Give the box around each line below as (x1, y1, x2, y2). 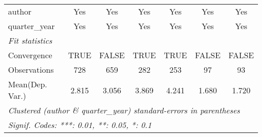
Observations (8, 64, 54, 75)
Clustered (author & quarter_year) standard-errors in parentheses (8, 104, 240, 116)
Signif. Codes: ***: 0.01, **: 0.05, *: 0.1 (8, 119, 152, 130)
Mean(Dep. (8, 78, 47, 90)
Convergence (8, 49, 52, 61)
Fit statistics (8, 35, 52, 46)
